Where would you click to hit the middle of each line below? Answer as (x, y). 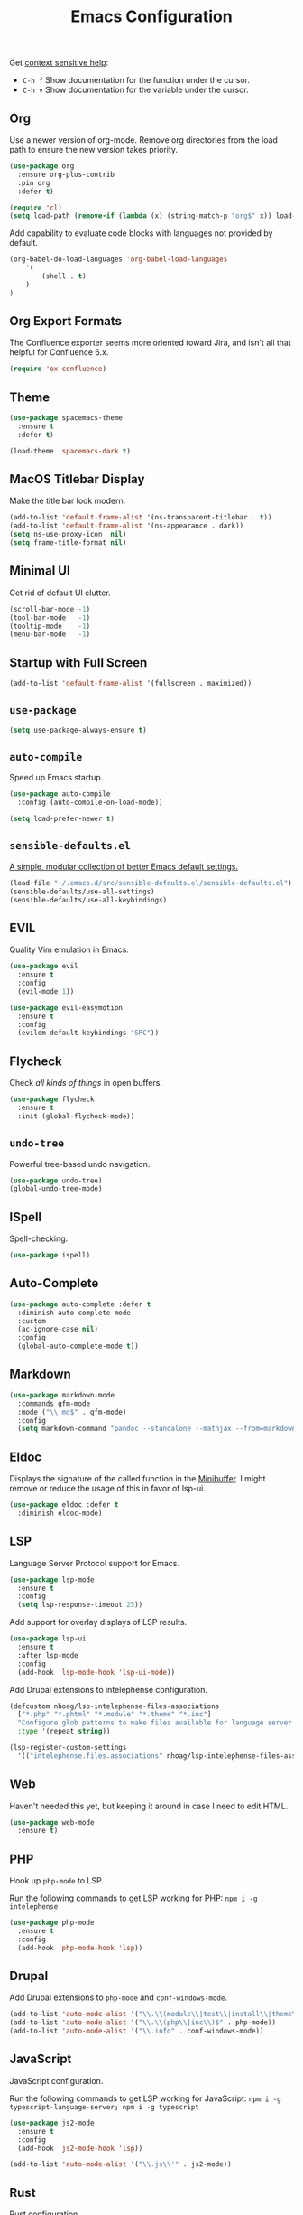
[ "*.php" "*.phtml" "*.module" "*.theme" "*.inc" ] (115, 1715)
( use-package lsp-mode (52, 1579)
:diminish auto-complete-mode (74, 1313)
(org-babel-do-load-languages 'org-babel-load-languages (119, 259)
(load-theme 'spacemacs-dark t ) (70, 451)
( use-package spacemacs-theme (66, 418)
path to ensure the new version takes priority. (94, 150)
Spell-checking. (39, 1238)
